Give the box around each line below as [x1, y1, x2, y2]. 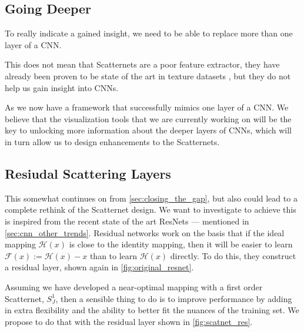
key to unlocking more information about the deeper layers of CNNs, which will [5, 124, 292, 136]
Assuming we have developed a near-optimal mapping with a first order [5, 280, 263, 293]
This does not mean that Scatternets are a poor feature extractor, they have [5, 58, 280, 71]
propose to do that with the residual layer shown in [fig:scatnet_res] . [5, 315, 253, 327]
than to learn [89, 249, 138, 261]
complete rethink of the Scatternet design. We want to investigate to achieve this [5, 203, 296, 216]
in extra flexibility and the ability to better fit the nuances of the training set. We [5, 304, 299, 316]
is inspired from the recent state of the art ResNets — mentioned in [5, 214, 249, 227]
